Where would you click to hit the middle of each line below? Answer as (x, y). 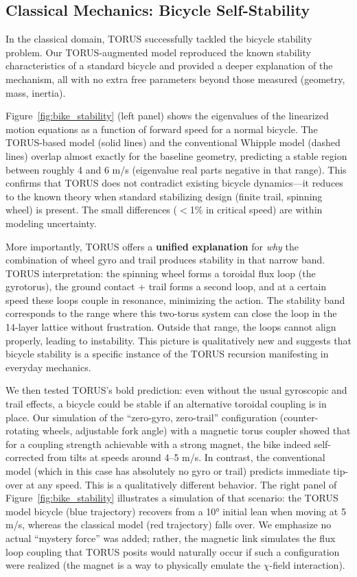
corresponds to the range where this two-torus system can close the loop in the (171, 313)
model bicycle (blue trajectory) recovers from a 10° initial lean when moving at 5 (176, 511)
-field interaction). (307, 565)
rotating (23, 431)
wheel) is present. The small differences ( (91, 210)
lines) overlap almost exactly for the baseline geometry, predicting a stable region (176, 155)
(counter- (299, 417)
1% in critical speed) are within (256, 210)
